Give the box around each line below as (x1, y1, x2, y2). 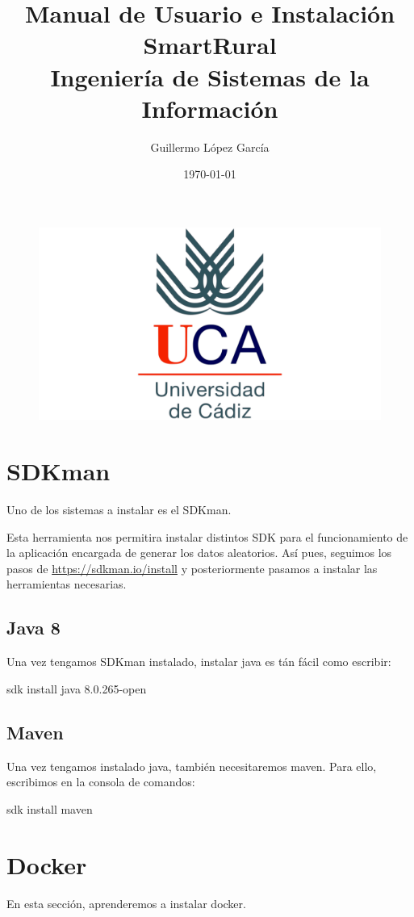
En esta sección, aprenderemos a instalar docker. (6, 894, 246, 911)
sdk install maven (6, 800, 93, 817)
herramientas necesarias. (6, 576, 127, 592)
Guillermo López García (150, 138, 270, 155)
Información (141, 91, 278, 124)
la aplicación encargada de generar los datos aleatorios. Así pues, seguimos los (6, 544, 392, 561)
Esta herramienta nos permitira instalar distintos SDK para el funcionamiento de (6, 528, 408, 545)
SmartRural (143, 28, 277, 61)
